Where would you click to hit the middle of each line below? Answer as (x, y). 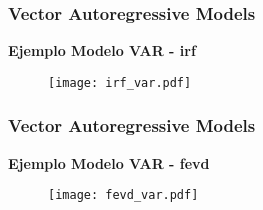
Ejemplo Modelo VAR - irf (102, 50)
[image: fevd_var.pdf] (123, 195)
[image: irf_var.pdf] (120, 82)
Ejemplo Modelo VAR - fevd (109, 162)
